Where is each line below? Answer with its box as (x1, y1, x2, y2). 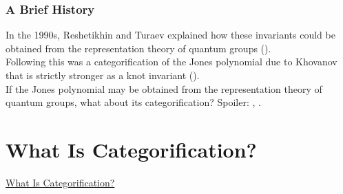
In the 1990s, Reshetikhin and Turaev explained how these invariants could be (6, 28, 335, 42)
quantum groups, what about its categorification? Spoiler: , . (6, 95, 261, 109)
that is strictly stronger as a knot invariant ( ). (6, 68, 200, 82)
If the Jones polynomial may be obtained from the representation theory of (6, 81, 322, 96)
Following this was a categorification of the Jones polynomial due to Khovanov (6, 54, 337, 69)
